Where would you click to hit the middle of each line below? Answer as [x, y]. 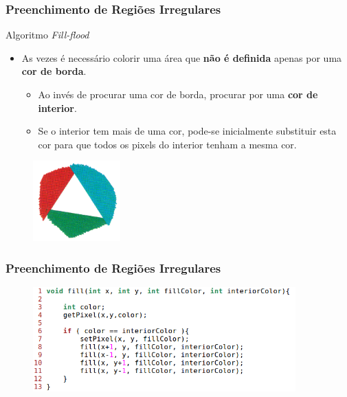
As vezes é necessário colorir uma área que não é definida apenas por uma [182, 57]
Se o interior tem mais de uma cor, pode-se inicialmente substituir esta [187, 131]
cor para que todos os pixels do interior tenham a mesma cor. [167, 144]
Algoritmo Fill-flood [47, 35]
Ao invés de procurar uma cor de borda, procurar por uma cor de [178, 94]
